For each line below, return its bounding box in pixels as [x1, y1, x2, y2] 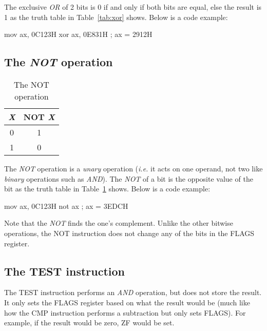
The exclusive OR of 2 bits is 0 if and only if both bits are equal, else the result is [4, 2, 262, 12]
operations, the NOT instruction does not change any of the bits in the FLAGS [4, 227, 255, 238]
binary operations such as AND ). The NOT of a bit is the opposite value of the [4, 173, 253, 184]
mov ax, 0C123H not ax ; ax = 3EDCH [4, 200, 128, 211]
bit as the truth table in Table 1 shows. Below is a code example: [4, 183, 211, 194]
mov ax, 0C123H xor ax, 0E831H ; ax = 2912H [4, 29, 152, 40]
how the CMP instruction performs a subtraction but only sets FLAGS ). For [4, 307, 246, 318]
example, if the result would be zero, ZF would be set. [4, 317, 175, 328]
